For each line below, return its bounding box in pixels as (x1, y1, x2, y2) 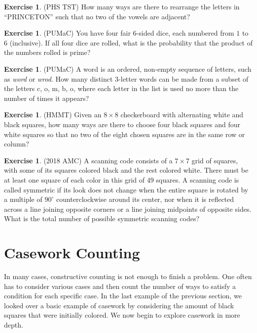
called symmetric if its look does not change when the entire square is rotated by (4, 184, 249, 194)
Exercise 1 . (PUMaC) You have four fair (4, 28, 131, 38)
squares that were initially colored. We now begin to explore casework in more (4, 310, 240, 320)
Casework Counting (4, 242, 140, 263)
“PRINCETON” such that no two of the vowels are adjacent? (4, 11, 190, 21)
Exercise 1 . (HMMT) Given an (4, 109, 102, 120)
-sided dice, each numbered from (136, 28, 234, 38)
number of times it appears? (4, 93, 89, 103)
